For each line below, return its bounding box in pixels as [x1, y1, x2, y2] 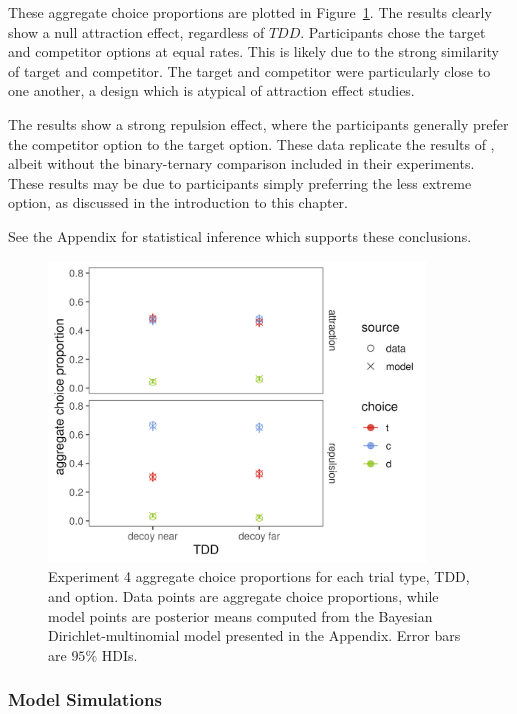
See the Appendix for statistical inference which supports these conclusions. [8, 225, 472, 246]
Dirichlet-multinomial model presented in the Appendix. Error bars [48, 625, 461, 646]
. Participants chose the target [300, 21, 486, 42]
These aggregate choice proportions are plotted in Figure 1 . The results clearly [8, 2, 492, 22]
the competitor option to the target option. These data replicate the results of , [8, 133, 495, 154]
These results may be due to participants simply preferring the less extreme [8, 172, 472, 193]
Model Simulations [8, 687, 162, 712]
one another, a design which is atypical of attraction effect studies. [8, 80, 415, 101]
